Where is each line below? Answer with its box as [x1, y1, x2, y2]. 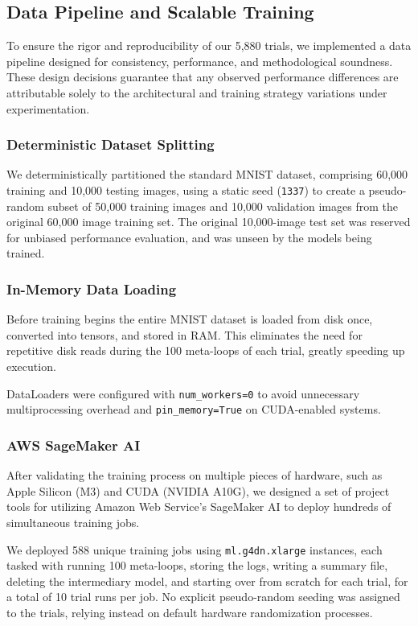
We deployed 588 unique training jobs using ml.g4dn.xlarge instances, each [6, 541, 383, 558]
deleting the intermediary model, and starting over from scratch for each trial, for [6, 572, 408, 589]
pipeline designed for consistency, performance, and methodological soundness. [6, 52, 393, 69]
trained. [6, 245, 45, 262]
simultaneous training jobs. [6, 513, 140, 530]
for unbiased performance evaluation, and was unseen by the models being [6, 229, 372, 245]
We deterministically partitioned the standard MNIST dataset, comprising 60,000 [6, 166, 408, 183]
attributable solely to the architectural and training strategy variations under [6, 84, 387, 101]
